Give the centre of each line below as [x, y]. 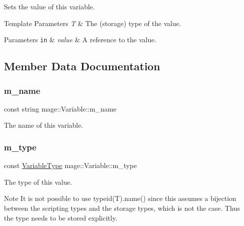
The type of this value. [38, 182]
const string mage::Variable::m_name [60, 108]
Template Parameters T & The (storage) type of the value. [93, 23]
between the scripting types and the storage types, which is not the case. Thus [122, 208]
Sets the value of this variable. [49, 6]
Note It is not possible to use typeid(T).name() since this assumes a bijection [120, 198]
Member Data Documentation [82, 66]
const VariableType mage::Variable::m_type [70, 165]
